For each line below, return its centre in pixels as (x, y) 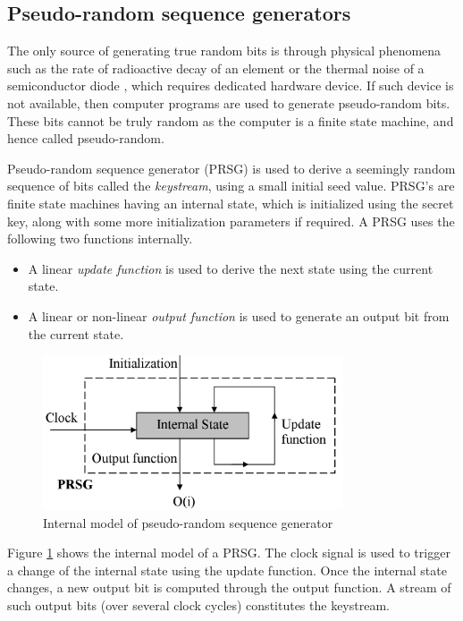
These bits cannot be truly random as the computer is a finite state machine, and (231, 120)
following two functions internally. (100, 238)
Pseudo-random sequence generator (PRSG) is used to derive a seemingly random (231, 168)
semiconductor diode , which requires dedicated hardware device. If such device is (231, 85)
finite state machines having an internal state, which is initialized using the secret (231, 203)
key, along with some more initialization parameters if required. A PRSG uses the (231, 221)
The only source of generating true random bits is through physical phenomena (224, 51)
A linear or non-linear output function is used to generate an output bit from (239, 315)
